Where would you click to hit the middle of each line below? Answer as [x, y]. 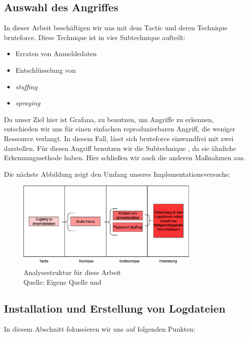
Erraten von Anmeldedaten [56, 53]
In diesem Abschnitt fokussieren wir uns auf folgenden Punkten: [100, 328]
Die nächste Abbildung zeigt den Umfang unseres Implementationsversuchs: [117, 174]
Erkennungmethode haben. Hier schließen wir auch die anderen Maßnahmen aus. [125, 158]
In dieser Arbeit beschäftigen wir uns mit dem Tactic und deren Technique [116, 28]
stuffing [26, 86]
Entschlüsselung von [46, 70]
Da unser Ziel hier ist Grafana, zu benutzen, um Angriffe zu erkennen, [109, 119]
